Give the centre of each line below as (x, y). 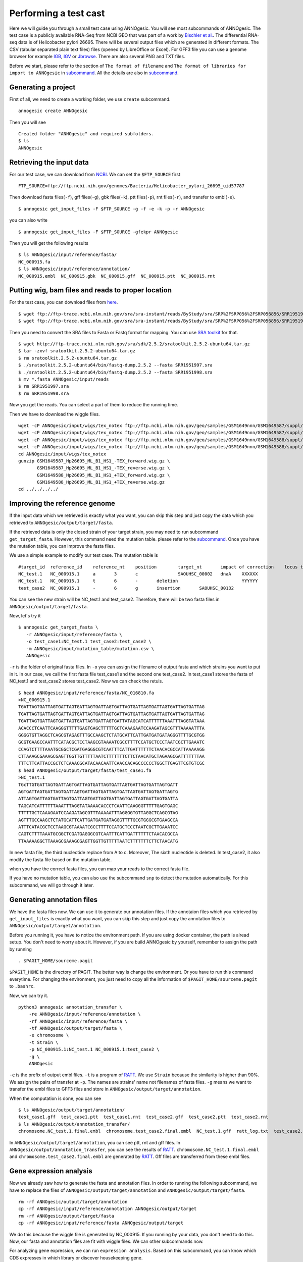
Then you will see (28, 122)
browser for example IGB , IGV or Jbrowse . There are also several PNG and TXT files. (97, 57)
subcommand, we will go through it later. (52, 885)
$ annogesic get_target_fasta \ (58, 627)
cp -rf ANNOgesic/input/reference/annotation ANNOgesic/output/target (108, 1209)
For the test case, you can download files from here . (64, 302)
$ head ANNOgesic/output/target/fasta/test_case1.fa (85, 770)
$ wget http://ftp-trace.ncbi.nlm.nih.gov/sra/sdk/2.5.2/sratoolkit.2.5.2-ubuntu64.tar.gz (134, 344)
